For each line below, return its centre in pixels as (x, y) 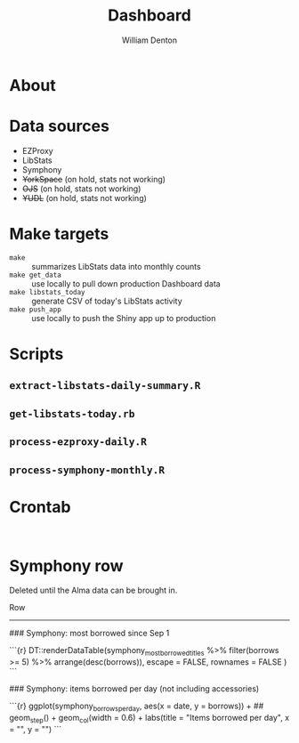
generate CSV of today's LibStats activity (107, 301)
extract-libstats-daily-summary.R (105, 386)
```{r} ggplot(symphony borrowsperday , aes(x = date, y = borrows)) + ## (137, 707)
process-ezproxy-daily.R (78, 442)
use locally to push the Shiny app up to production (124, 318)
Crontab (40, 507)
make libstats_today (48, 292)
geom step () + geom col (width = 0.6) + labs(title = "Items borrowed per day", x (149, 719)
